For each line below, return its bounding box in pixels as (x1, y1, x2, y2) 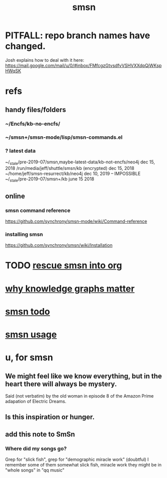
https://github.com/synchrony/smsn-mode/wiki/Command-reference (5, 218, 147, 224)
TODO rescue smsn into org (5, 260, 122, 271)
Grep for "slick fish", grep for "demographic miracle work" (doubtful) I (5, 456, 149, 462)
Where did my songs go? (5, 445, 67, 452)
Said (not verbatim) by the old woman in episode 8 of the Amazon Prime (5, 393, 154, 399)
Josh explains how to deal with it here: (5, 57, 84, 63)
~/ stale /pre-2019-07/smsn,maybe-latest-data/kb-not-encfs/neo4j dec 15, (5, 159, 155, 166)
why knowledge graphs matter (5, 283, 135, 294)
